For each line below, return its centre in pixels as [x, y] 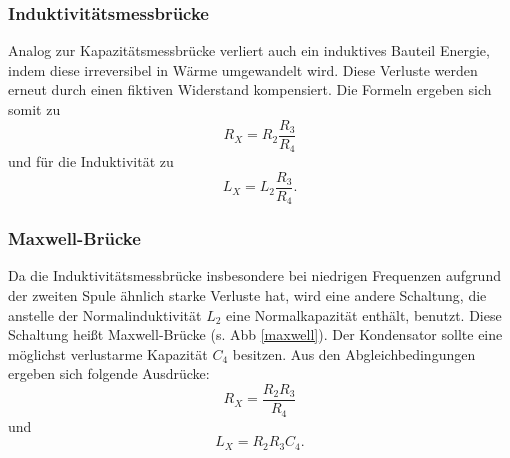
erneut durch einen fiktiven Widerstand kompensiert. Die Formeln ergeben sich [250, 89]
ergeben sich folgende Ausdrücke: [109, 373]
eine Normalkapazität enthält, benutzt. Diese [364, 314]
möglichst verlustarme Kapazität [108, 353]
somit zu [34, 109]
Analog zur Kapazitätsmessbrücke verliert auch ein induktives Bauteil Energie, [249, 50]
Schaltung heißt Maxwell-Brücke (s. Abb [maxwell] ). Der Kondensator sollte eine [255, 334]
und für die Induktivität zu [91, 161]
